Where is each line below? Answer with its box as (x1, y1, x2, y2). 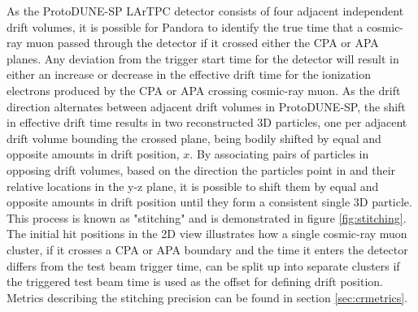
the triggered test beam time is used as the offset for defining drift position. (7, 273, 383, 290)
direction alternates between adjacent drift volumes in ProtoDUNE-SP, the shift (7, 97, 406, 115)
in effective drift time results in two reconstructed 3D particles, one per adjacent (7, 114, 407, 131)
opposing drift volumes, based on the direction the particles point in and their (7, 161, 396, 178)
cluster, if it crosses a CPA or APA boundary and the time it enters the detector (7, 240, 408, 258)
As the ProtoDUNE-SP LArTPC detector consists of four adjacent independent (7, 2, 404, 19)
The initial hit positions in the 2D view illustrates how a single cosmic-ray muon (7, 225, 407, 242)
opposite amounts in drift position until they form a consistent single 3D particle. (7, 193, 412, 210)
